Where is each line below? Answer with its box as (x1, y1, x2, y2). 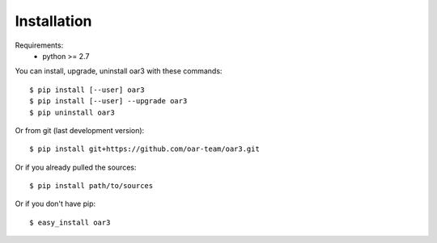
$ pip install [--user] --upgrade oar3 (29, 97, 188, 106)
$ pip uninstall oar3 (29, 107, 115, 117)
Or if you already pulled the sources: (15, 162, 137, 172)
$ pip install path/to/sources (29, 182, 154, 191)
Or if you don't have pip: (15, 199, 96, 209)
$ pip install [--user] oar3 (29, 85, 145, 94)
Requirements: (15, 40, 64, 50)
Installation (15, 12, 92, 30)
